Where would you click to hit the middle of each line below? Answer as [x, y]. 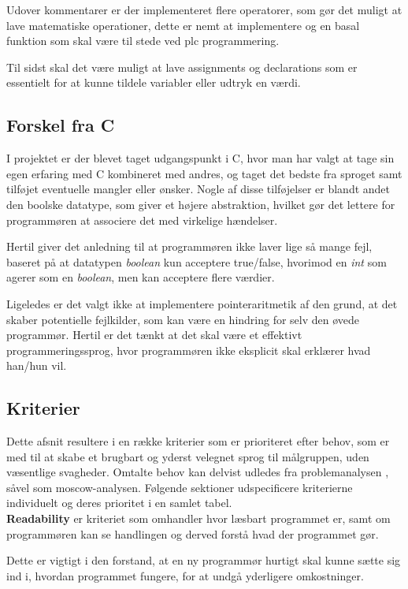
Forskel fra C [61, 125]
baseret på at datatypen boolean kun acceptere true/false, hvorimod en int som [197, 261]
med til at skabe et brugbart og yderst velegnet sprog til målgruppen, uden [188, 456]
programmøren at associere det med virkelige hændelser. [142, 220]
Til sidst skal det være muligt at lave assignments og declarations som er [182, 67]
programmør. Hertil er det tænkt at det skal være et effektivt [154, 335]
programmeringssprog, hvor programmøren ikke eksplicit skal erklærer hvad [189, 350]
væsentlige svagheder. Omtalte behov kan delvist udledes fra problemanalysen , [198, 472]
